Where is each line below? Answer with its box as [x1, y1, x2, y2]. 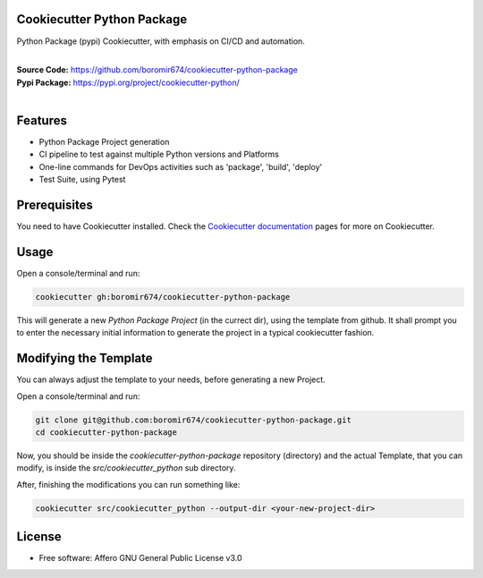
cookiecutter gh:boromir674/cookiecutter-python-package [35, 292, 291, 302]
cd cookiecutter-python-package [35, 428, 178, 438]
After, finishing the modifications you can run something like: [16, 479, 241, 489]
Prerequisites [16, 197, 93, 212]
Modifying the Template [16, 351, 153, 366]
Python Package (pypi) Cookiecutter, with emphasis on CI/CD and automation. [16, 36, 306, 47]
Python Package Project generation [38, 136, 170, 147]
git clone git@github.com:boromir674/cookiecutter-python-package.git [35, 414, 352, 425]
